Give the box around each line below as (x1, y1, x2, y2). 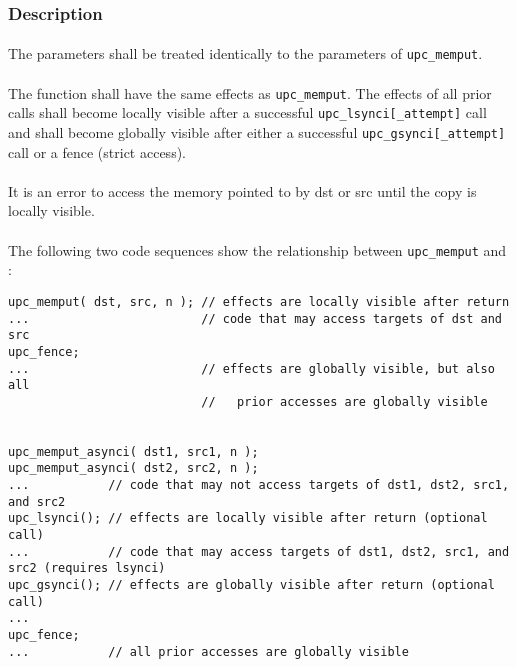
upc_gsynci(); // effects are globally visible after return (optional (8, 578, 495, 593)
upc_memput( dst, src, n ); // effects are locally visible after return (8, 294, 510, 309)
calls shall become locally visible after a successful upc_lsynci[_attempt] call (8, 102, 487, 123)
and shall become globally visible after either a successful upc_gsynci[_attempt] (8, 122, 506, 142)
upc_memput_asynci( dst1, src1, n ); (8, 444, 259, 459)
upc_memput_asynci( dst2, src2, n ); (8, 461, 259, 476)
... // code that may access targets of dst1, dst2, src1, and (8, 544, 510, 559)
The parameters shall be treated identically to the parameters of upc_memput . (8, 43, 483, 64)
